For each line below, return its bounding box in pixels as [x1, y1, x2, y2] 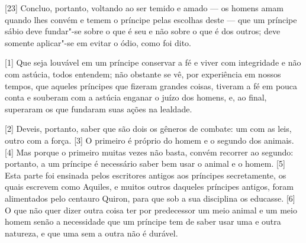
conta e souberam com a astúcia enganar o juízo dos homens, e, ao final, [5, 91, 267, 103]
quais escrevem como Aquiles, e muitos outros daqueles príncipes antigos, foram [5, 180, 294, 193]
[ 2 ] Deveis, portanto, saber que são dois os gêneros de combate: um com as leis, [5, 122, 292, 135]
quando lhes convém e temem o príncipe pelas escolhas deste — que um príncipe [5, 13, 297, 25]
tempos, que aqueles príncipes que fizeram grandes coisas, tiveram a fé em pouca [5, 79, 298, 92]
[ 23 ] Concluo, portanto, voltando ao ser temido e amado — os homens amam [5, 2, 284, 14]
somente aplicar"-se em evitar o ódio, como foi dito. [5, 36, 191, 48]
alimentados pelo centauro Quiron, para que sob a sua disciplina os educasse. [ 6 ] [5, 192, 295, 204]
